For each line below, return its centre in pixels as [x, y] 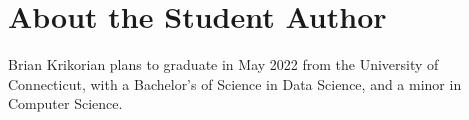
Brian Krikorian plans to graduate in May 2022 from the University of [223, 64]
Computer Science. [65, 103]
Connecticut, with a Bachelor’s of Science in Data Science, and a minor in [235, 83]
